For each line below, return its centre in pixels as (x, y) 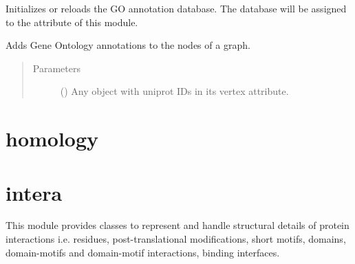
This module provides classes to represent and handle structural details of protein (177, 225)
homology (52, 139)
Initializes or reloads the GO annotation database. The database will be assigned (176, 8)
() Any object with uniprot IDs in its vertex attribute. (174, 91)
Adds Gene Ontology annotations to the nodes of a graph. (128, 45)
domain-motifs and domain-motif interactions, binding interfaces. (143, 252)
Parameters (56, 68)
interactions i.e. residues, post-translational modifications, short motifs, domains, (176, 239)
